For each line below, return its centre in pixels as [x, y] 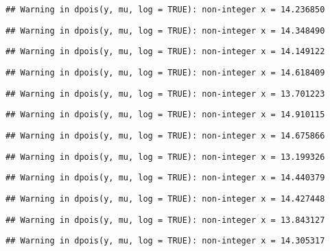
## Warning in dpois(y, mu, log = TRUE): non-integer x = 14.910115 [165, 115]
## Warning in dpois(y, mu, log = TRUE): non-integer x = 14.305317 [165, 241]
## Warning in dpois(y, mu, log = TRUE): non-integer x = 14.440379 [165, 178]
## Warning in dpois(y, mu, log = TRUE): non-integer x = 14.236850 [165, 10]
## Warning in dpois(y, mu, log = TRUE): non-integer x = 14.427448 [165, 199]
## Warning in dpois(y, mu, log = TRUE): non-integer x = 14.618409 [165, 72]
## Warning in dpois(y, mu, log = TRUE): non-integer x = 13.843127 [165, 220]
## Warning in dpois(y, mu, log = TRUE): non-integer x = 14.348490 [165, 31]
